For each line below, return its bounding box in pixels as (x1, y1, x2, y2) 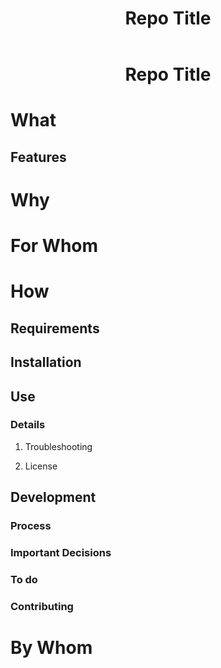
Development (10, 489, 97, 506)
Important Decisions (10, 546, 112, 560)
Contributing (10, 599, 74, 613)
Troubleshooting (24, 440, 93, 452)
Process (10, 519, 52, 533)
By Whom (10, 637, 93, 659)
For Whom (10, 235, 99, 257)
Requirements (10, 320, 100, 337)
